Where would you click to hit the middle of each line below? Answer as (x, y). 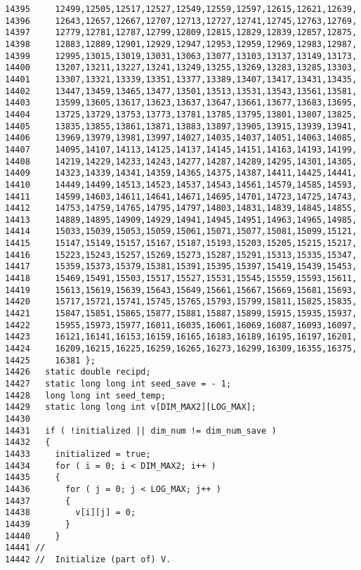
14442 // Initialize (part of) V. (88, 559)
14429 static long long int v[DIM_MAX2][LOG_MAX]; (131, 407)
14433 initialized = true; (78, 454)
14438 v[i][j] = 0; (71, 513)
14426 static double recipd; (78, 372)
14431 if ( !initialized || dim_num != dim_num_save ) (141, 430)
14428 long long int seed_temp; (86, 395)
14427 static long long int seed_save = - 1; (118, 384)
